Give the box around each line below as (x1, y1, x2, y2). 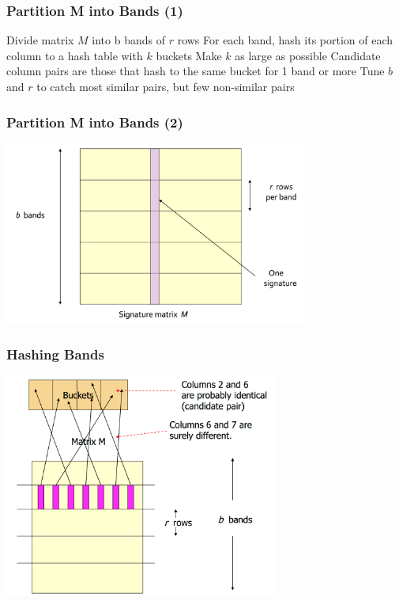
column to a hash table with (6, 47, 143, 63)
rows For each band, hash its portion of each (177, 32, 393, 48)
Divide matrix (6, 32, 74, 48)
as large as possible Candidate (235, 47, 381, 63)
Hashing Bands (6, 344, 104, 363)
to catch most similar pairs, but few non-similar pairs (36, 78, 295, 94)
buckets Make (156, 47, 222, 63)
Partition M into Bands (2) (6, 112, 183, 131)
